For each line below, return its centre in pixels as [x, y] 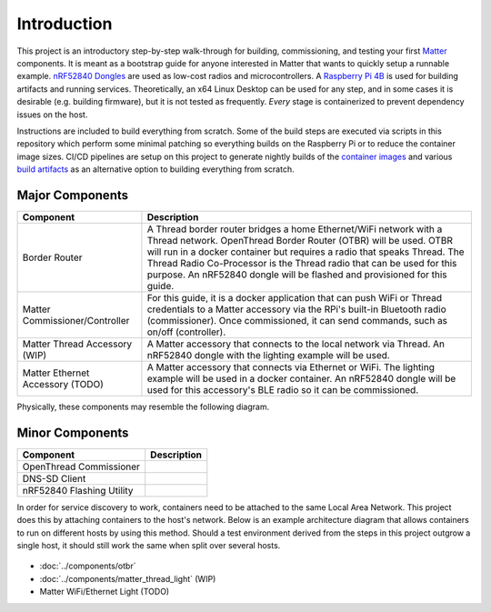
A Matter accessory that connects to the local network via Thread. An [296, 344]
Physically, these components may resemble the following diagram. [143, 406]
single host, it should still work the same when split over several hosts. [149, 546]
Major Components [73, 195]
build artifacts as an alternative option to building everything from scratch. [155, 169]
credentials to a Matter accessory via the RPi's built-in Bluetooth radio [296, 309]
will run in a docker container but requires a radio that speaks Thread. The [306, 252]
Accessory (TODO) [63, 384]
